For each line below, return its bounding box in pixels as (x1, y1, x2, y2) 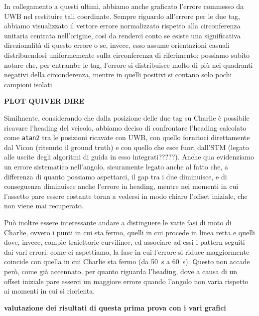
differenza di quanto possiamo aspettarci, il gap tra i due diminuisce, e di (4, 171, 227, 181)
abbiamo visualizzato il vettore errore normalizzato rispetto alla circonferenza (4, 20, 241, 31)
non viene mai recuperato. (4, 200, 84, 211)
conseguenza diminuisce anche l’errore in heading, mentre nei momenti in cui (4, 181, 239, 191)
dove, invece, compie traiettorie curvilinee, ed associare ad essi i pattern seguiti (4, 237, 245, 247)
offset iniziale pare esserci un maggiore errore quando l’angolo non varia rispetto (4, 276, 249, 286)
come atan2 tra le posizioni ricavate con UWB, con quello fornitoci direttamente (4, 132, 250, 143)
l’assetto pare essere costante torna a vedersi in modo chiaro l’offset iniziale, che (4, 190, 248, 201)
